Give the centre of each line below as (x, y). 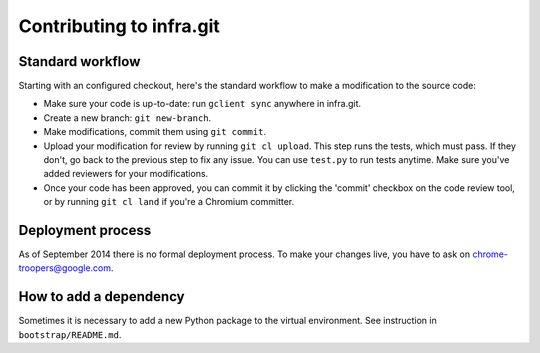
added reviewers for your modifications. (126, 174)
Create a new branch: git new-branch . (127, 117)
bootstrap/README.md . (70, 334)
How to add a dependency (101, 296)
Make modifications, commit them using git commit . (155, 132)
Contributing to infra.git (119, 26)
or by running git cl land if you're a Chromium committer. (169, 202)
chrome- (490, 254)
